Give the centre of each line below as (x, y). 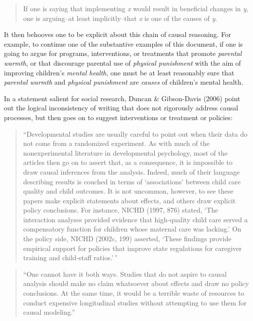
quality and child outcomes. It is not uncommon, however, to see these (128, 191)
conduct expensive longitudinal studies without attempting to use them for (135, 302)
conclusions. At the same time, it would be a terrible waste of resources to (134, 293)
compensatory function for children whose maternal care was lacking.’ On (132, 229)
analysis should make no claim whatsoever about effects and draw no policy (136, 283)
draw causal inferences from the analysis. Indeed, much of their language (131, 171)
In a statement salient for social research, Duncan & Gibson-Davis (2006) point (122, 98)
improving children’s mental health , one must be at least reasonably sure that (119, 72)
